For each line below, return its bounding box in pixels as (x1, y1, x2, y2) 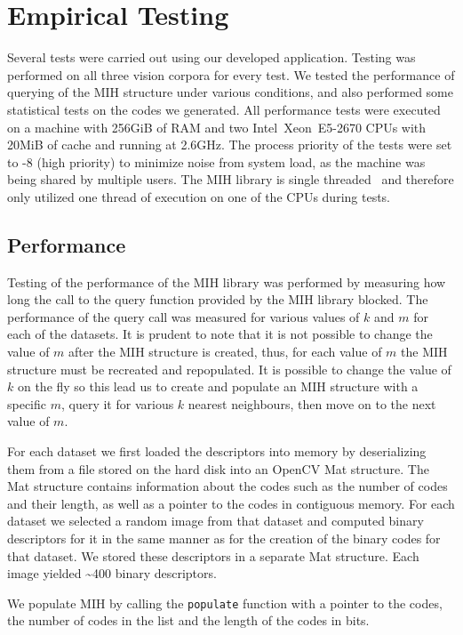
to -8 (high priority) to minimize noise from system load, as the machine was (7, 152, 426, 171)
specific (7, 394, 47, 413)
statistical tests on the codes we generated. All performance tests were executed (7, 100, 441, 118)
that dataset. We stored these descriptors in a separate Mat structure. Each (7, 546, 419, 565)
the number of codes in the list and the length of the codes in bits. (7, 611, 370, 630)
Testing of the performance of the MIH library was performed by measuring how (7, 272, 446, 291)
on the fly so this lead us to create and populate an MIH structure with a (17, 377, 419, 396)
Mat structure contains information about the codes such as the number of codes (7, 477, 448, 495)
